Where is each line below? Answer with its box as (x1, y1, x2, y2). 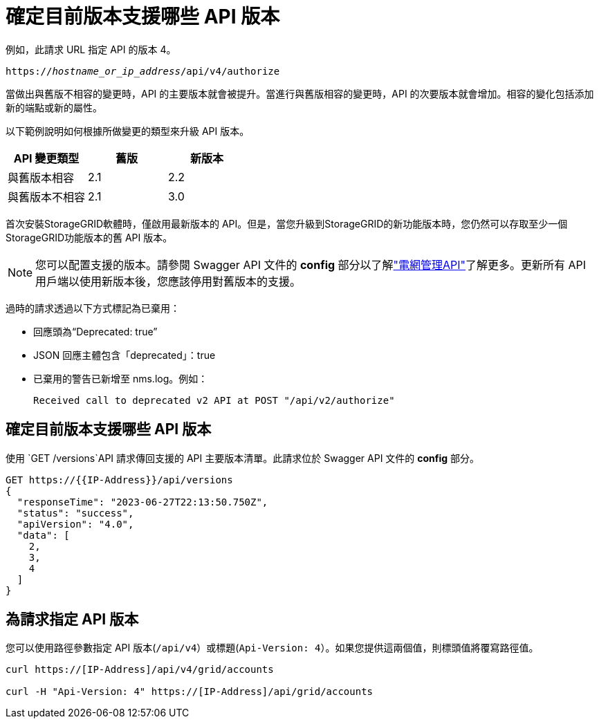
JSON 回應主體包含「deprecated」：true (33, 349, 216, 361)
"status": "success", (17, 507, 134, 519)
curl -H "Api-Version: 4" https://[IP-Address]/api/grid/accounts (6, 686, 374, 698)
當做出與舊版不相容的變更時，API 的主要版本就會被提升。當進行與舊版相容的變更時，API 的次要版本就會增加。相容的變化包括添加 (6, 87, 594, 100)
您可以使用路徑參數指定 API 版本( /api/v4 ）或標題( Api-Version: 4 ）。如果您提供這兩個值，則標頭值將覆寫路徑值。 (6, 642, 539, 654)
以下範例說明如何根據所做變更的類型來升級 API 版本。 (6, 124, 250, 137)
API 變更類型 (13, 151, 80, 165)
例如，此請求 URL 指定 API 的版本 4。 (6, 43, 176, 55)
